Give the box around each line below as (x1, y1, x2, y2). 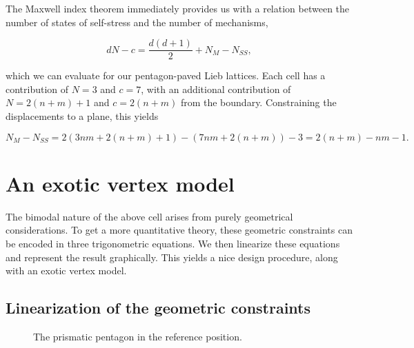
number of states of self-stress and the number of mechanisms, (6, 14, 268, 29)
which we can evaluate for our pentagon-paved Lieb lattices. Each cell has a (6, 68, 326, 83)
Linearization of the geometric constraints (6, 297, 311, 318)
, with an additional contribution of (141, 81, 291, 96)
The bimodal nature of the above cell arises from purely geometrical (6, 209, 293, 223)
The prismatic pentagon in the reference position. (33, 329, 242, 343)
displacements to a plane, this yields (6, 109, 159, 123)
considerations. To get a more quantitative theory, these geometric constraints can (6, 223, 353, 237)
